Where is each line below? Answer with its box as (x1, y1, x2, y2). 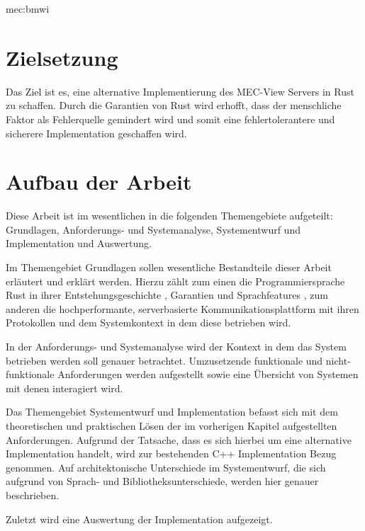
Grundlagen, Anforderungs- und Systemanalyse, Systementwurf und (6, 222, 301, 236)
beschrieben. (6, 487, 60, 502)
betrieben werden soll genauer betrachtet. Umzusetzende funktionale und (6, 353, 323, 367)
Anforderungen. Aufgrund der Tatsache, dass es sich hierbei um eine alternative (6, 432, 352, 447)
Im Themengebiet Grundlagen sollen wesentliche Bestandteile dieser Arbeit (6, 260, 332, 274)
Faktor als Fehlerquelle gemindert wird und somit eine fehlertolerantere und (6, 111, 335, 126)
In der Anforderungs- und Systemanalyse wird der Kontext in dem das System (6, 338, 347, 353)
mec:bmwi (6, 1, 50, 16)
